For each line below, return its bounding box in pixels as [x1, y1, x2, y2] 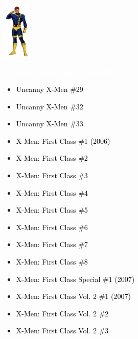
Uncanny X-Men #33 [16, 118, 83, 129]
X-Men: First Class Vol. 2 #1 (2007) [16, 291, 131, 302]
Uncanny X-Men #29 [16, 84, 83, 94]
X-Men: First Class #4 [16, 187, 88, 198]
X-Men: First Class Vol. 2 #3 [16, 325, 109, 336]
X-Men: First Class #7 [16, 239, 88, 250]
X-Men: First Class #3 [16, 169, 88, 180]
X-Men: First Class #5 [16, 204, 88, 215]
